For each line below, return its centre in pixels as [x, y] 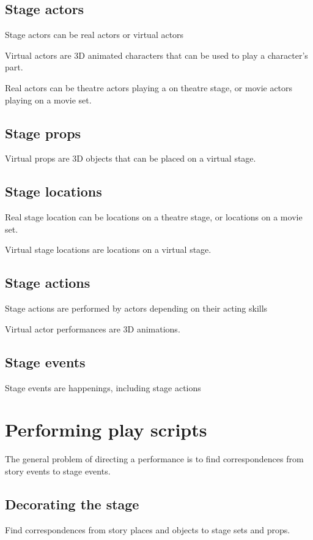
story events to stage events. [58, 471]
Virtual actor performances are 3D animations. [93, 328]
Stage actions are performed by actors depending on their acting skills [136, 308]
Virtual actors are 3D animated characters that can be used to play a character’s [156, 55]
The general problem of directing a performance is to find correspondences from [154, 459]
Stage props [43, 133]
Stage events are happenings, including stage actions [103, 387]
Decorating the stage [72, 504]
